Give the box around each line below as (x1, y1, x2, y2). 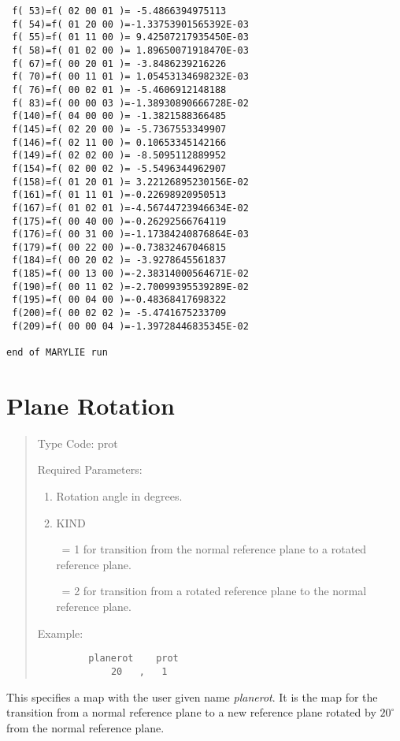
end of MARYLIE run (6, 347, 108, 359)
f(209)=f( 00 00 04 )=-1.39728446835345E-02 (12, 320, 249, 332)
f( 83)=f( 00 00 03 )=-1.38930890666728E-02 (12, 97, 249, 109)
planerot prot (88, 653, 179, 665)
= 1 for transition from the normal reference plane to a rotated (61, 541, 367, 557)
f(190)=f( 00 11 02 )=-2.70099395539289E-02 (12, 281, 249, 292)
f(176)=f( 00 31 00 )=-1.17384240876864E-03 (12, 229, 249, 240)
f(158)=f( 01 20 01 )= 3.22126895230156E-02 (12, 176, 249, 188)
